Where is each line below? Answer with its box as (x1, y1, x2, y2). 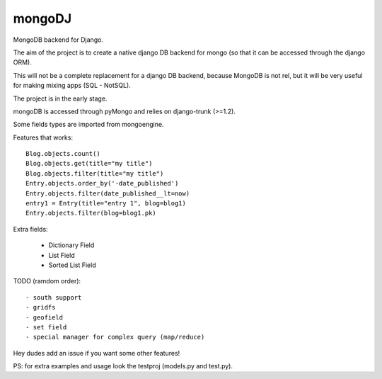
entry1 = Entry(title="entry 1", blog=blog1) (25, 199, 187, 208)
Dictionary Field (48, 241, 95, 249)
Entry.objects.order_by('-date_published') (25, 179, 179, 188)
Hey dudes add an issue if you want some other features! (13, 349, 180, 357)
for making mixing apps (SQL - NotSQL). (13, 81, 131, 90)
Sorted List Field (48, 261, 96, 269)
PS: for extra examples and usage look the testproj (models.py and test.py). (13, 362, 233, 370)
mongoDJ (13, 11, 72, 26)
